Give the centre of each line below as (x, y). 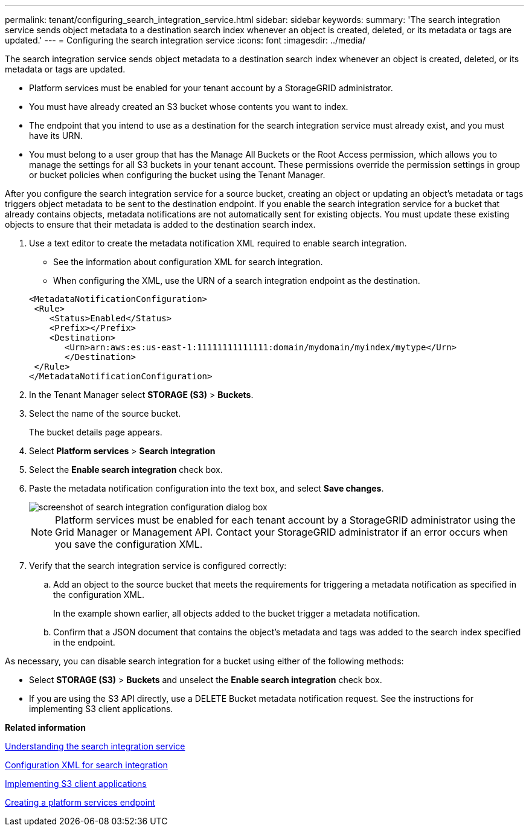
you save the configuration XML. (129, 544)
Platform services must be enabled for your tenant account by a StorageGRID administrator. (211, 88)
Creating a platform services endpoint (80, 802)
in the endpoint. (84, 642)
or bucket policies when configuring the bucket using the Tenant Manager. (177, 175)
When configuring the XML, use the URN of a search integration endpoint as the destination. (237, 281)
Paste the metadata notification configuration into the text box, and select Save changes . (207, 488)
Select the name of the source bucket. (105, 413)
